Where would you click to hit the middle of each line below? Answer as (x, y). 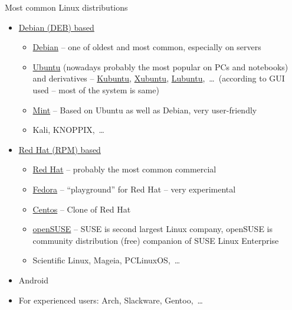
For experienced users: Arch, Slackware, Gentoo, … (111, 300)
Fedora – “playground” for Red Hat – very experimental (134, 189)
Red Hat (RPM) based (60, 149)
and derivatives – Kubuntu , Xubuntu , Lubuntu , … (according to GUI (159, 78)
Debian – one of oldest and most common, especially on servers (147, 47)
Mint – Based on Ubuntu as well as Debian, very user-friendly (145, 110)
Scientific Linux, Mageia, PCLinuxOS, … (106, 260)
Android (34, 280)
